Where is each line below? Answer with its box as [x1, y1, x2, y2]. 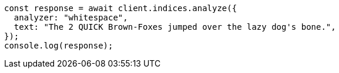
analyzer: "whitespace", [14, 13, 128, 22]
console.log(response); [4, 41, 113, 50]
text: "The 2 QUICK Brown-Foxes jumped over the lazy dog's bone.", [14, 22, 336, 32]
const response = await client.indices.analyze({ [4, 4, 237, 13]
